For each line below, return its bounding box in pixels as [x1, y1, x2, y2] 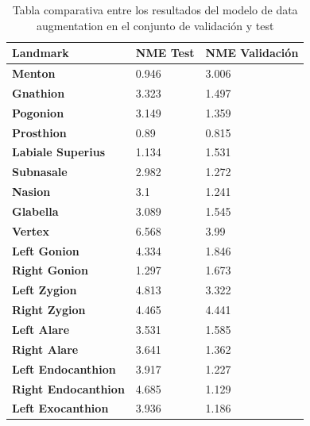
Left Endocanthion [12, 360, 116, 377]
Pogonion [12, 104, 64, 121]
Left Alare [12, 321, 70, 337]
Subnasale [12, 163, 68, 180]
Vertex [12, 222, 49, 239]
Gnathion [12, 84, 65, 101]
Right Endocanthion [12, 380, 125, 397]
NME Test [135, 44, 195, 61]
